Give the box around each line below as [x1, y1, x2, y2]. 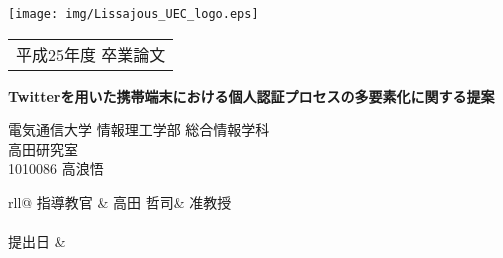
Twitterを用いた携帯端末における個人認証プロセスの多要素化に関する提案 [8, 85, 495, 106]
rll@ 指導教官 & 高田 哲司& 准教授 [8, 192, 232, 213]
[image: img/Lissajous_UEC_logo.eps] [8, 7, 259, 21]
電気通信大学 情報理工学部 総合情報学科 [8, 119, 270, 140]
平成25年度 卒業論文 [16, 42, 166, 66]
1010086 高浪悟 [8, 158, 104, 179]
